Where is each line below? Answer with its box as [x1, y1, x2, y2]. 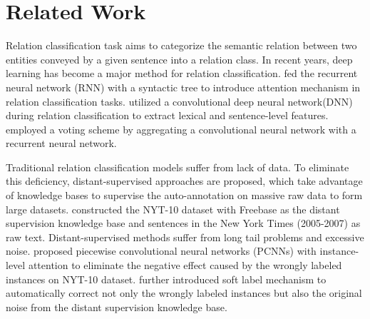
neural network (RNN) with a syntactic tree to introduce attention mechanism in [6, 79, 361, 94]
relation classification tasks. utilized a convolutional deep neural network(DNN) [6, 93, 353, 108]
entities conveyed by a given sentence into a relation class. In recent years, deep [6, 51, 353, 66]
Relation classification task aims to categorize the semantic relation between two [6, 38, 357, 53]
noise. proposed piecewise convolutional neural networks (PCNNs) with [6, 243, 317, 258]
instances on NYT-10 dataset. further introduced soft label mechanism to [6, 271, 327, 286]
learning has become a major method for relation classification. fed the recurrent [6, 66, 358, 81]
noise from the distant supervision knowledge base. [6, 299, 227, 314]
